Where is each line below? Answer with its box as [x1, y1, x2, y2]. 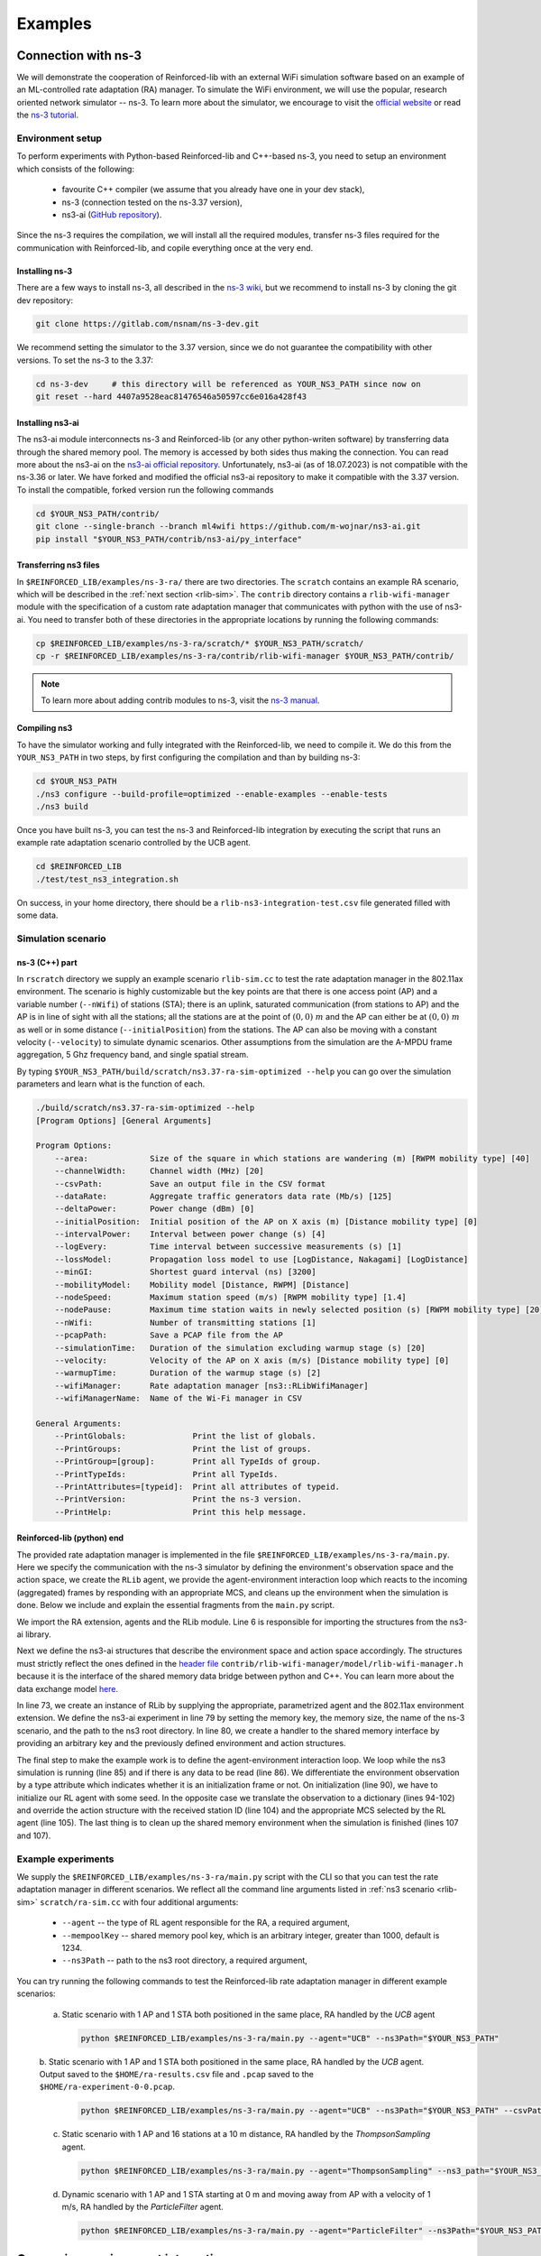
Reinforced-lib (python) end [16, 1532, 124, 1543]
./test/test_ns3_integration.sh [35, 874, 179, 884]
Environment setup [16, 132, 103, 144]
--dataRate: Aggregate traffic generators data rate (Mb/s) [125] [54, 1191, 392, 1201]
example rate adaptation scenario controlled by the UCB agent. [16, 837, 252, 848]
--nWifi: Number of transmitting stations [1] [54, 1318, 316, 1327]
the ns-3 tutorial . [16, 109, 79, 121]
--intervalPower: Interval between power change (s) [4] [54, 1229, 326, 1240]
